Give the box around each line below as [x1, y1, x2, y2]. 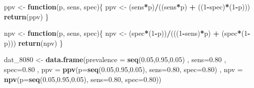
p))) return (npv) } [4, 37, 63, 48]
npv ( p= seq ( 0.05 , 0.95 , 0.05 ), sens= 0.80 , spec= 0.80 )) [4, 74, 162, 84]
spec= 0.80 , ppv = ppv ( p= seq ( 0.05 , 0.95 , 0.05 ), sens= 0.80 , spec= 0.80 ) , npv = [4, 64, 243, 74]
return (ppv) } [4, 11, 49, 21]
